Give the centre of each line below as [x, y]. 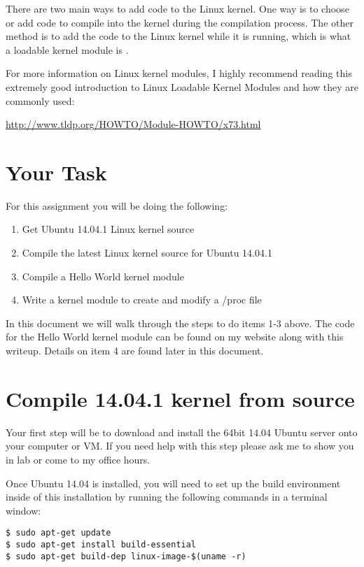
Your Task [56, 172]
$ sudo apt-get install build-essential [101, 544]
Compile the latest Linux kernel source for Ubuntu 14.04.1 [147, 253]
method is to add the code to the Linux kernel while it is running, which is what [178, 36]
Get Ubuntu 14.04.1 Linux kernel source [108, 229]
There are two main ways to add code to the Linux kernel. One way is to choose [177, 8]
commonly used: [40, 100]
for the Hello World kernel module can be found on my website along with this [175, 337]
